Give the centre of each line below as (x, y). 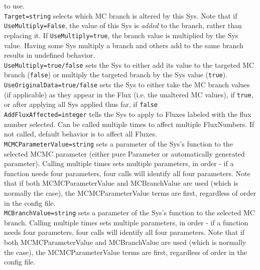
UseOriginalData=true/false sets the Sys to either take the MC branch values (127, 85)
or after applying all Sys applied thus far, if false (81, 104)
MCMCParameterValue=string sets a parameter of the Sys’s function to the (118, 143)
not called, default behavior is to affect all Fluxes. (81, 134)
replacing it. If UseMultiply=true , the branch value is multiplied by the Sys (121, 35)
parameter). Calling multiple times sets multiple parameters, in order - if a (119, 163)
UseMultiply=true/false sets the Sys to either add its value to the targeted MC (129, 64)
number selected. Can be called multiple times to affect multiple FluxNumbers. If (129, 124)
